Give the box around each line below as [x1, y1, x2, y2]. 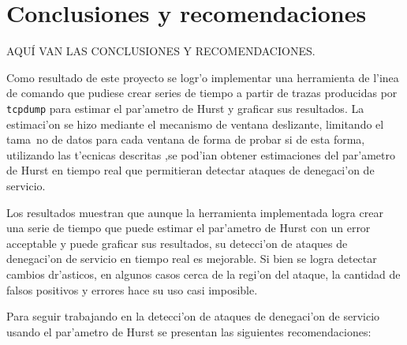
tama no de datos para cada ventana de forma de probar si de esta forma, [6, 131, 365, 148]
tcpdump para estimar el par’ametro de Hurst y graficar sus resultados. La [6, 99, 364, 116]
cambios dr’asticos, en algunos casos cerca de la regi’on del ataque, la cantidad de [6, 265, 401, 282]
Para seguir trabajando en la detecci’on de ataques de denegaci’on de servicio [6, 308, 380, 324]
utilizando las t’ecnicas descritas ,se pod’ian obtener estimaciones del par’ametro [6, 146, 396, 163]
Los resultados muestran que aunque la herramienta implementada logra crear [6, 204, 383, 220]
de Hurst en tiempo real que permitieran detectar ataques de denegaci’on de [6, 162, 375, 178]
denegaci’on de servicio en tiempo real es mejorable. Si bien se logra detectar [6, 250, 377, 267]
